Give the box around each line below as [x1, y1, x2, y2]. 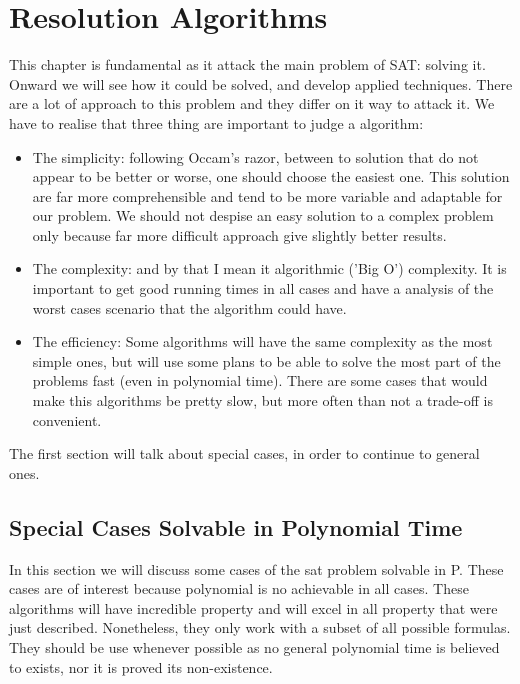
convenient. [32, 409, 102, 430]
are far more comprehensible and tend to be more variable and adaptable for [32, 185, 503, 206]
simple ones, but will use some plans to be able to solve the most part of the [32, 350, 501, 371]
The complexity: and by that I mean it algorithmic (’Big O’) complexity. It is [32, 258, 507, 279]
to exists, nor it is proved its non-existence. [9, 656, 273, 677]
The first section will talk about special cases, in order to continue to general [9, 443, 480, 464]
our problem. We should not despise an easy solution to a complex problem [32, 205, 494, 226]
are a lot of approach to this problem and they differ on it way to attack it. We [9, 93, 495, 114]
